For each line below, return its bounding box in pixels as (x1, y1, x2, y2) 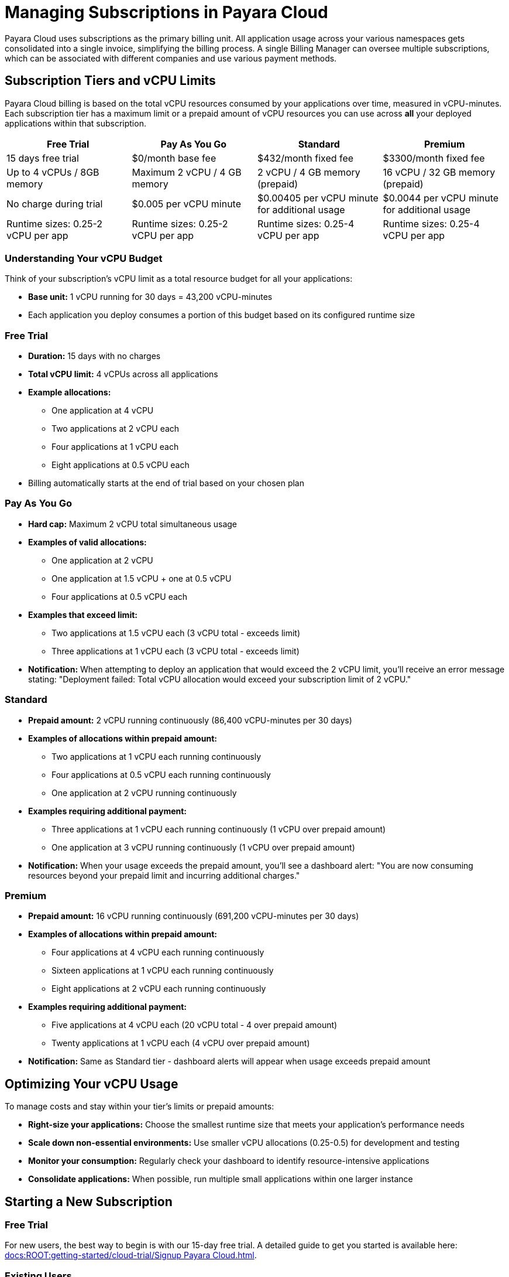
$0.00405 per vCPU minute (257, 192, 379, 204)
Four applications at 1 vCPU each (51, 442, 179, 452)
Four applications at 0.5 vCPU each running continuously (51, 769, 271, 780)
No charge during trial (6, 197, 103, 210)
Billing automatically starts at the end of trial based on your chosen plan (28, 478, 305, 489)
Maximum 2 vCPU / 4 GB (132, 166, 242, 178)
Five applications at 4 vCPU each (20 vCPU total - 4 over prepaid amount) (51, 1020, 338, 1030)
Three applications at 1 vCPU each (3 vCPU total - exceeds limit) (51, 646, 300, 656)
